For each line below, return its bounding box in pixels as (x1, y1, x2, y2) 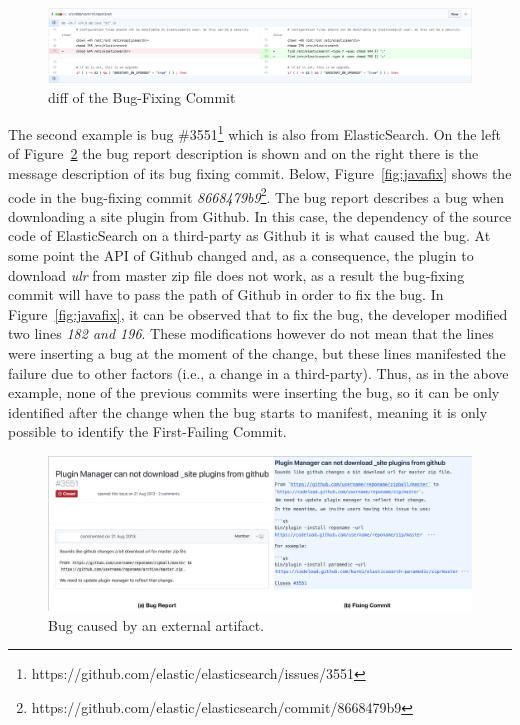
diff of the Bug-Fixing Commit (48, 86, 236, 107)
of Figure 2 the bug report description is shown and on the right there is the (8, 143, 479, 164)
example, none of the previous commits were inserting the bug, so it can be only (8, 382, 500, 403)
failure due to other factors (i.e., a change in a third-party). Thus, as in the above (8, 362, 509, 383)
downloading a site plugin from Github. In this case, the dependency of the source (8, 205, 512, 226)
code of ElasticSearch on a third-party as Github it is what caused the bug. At (8, 225, 491, 246)
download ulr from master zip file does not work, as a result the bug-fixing (8, 264, 465, 285)
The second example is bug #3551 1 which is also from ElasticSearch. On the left (8, 121, 501, 144)
